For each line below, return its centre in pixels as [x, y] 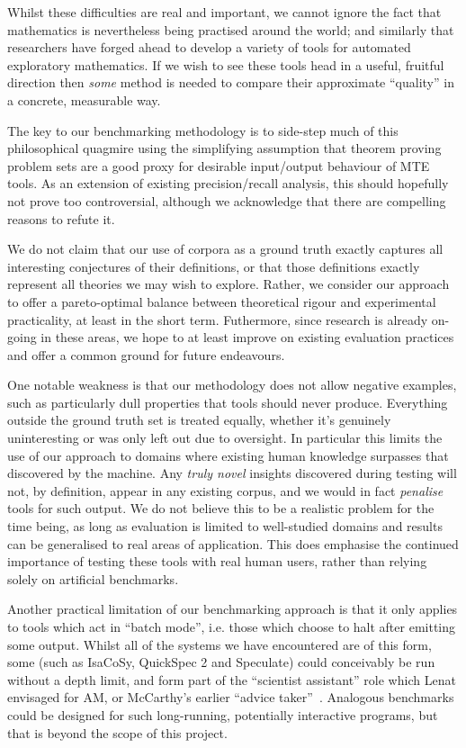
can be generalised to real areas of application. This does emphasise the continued [233, 543]
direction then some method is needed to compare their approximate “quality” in [231, 82]
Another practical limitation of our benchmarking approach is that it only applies [233, 609]
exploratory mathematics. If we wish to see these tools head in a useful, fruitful [226, 64]
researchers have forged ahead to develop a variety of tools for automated [209, 47]
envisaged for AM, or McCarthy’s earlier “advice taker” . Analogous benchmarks [231, 697]
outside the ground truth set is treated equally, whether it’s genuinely [199, 420]
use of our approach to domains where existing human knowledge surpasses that [228, 455]
